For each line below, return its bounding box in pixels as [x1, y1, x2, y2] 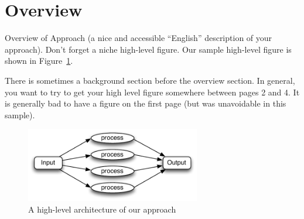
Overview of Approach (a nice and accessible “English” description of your [5, 32, 272, 44]
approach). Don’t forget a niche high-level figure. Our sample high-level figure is [5, 43, 292, 55]
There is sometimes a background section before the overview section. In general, [5, 74, 295, 86]
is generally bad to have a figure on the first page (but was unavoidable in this [5, 97, 286, 109]
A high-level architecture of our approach [28, 203, 176, 215]
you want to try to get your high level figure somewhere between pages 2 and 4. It [5, 85, 300, 98]
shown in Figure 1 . [5, 54, 73, 67]
